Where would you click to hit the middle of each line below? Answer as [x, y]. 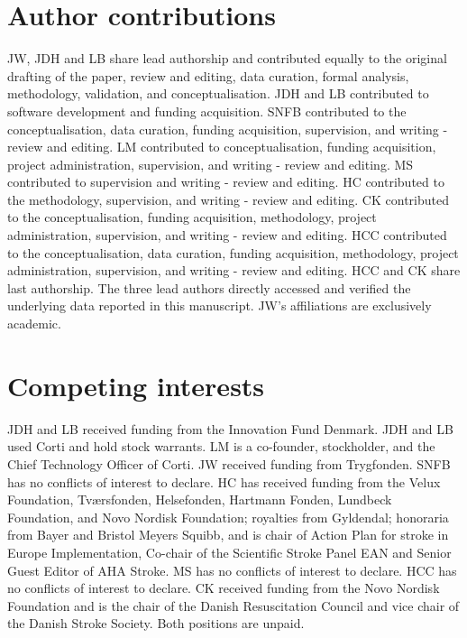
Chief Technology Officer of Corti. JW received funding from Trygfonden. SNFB [229, 463]
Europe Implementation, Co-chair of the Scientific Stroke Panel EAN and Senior [229, 552]
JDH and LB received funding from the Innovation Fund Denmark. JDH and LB [230, 428]
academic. [34, 324]
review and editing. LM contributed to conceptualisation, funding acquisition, [222, 147]
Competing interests [136, 385]
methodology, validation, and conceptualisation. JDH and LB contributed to [218, 93]
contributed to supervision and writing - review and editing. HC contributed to [226, 182]
